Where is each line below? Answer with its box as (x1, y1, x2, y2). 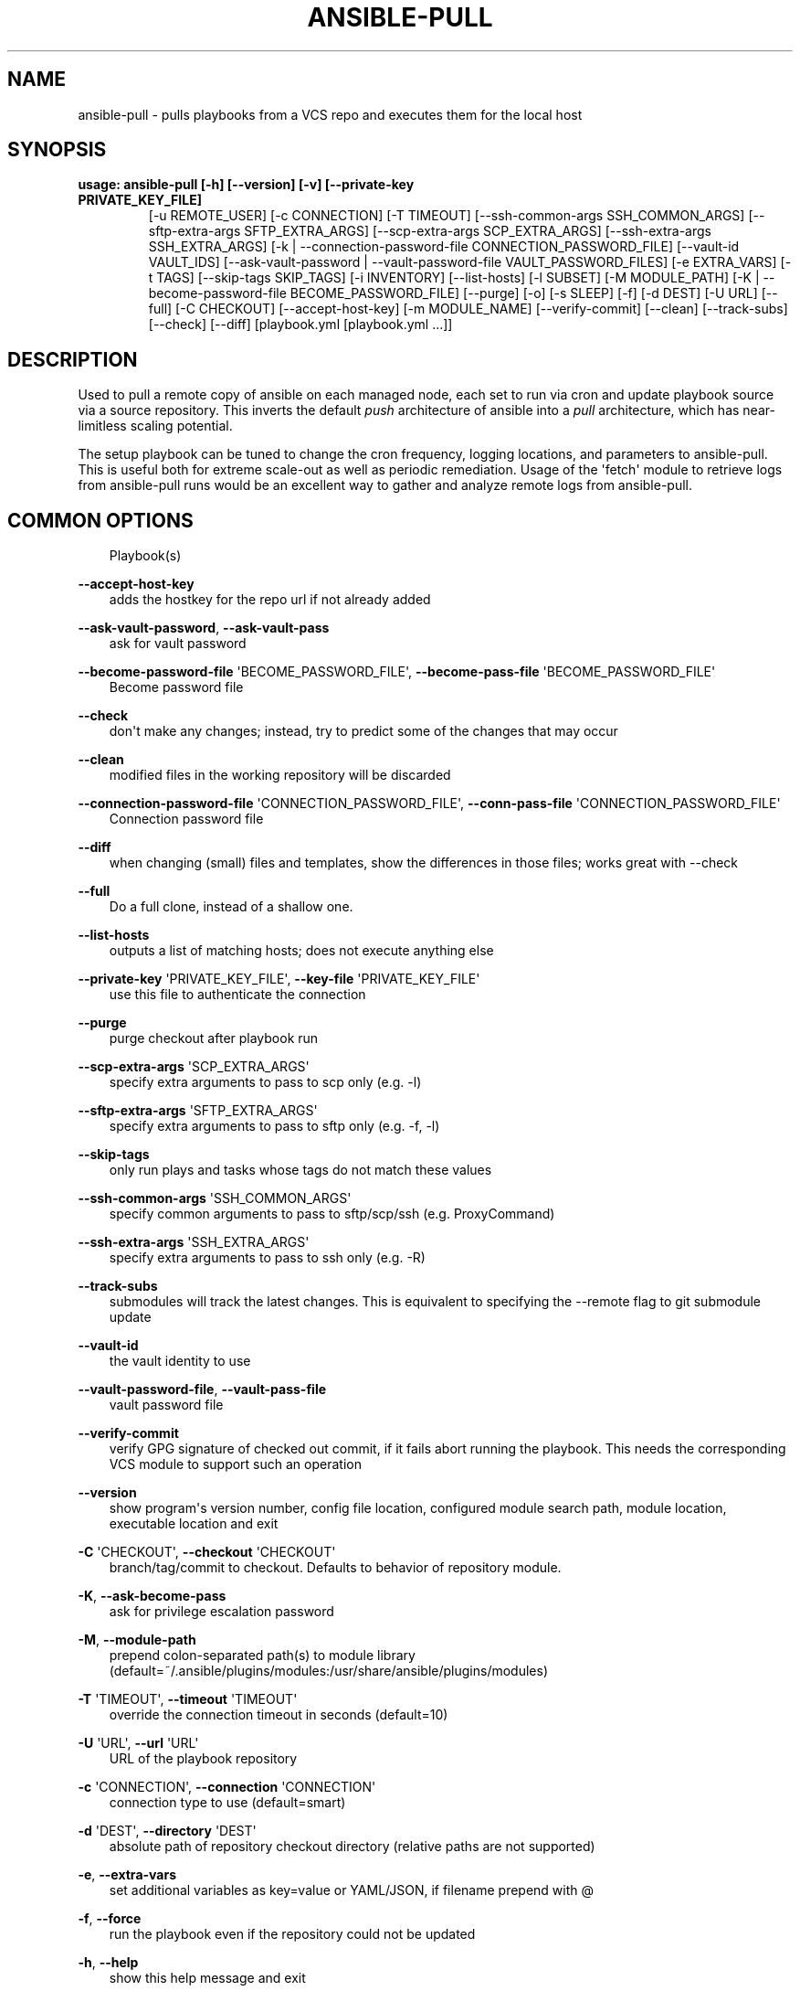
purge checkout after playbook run (109, 1030, 319, 1047)
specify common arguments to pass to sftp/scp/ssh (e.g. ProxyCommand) (109, 1206, 555, 1222)
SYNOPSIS (7, 138, 107, 162)
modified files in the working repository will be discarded (109, 767, 451, 783)
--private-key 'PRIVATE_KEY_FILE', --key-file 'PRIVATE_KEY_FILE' (78, 971, 480, 987)
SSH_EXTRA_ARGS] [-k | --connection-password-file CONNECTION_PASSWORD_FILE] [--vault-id (148, 239, 740, 255)
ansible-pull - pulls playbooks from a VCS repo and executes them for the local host (78, 106, 583, 122)
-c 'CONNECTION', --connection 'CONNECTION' (78, 1779, 376, 1795)
